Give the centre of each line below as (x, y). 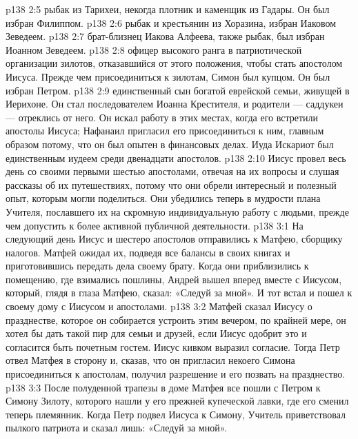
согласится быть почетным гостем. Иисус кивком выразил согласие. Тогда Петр (173, 346)
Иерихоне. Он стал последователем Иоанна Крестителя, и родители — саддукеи (175, 104)
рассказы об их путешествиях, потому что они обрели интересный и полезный (171, 184)
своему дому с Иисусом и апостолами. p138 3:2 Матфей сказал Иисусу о (159, 306)
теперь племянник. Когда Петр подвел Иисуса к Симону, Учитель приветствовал (176, 414)
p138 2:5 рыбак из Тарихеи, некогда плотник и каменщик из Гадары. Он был (168, 9)
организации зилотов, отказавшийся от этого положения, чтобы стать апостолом (174, 63)
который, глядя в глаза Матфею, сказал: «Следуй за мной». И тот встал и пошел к (179, 293)
